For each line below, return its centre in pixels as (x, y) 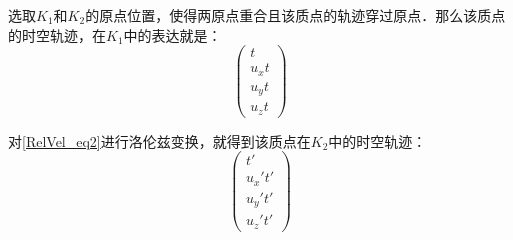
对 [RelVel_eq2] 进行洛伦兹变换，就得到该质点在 (159, 140)
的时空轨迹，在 (57, 34)
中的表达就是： (172, 34)
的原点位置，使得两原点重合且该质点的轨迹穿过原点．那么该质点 (295, 15)
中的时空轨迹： (377, 140)
